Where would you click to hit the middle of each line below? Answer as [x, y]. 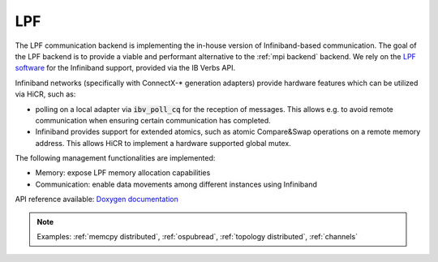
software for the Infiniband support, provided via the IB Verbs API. [125, 68]
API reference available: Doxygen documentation [97, 200]
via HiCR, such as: [45, 94]
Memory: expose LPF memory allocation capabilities [123, 173]
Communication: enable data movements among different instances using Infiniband [176, 184]
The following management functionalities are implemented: [115, 158]
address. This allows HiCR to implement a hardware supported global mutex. [163, 143]
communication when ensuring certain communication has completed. [153, 120]
